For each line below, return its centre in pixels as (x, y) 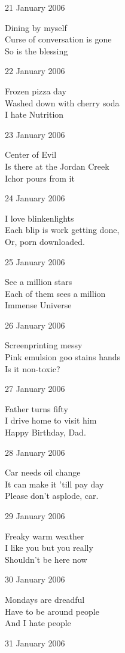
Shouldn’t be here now (46, 559)
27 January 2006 (35, 389)
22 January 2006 (35, 71)
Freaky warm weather (45, 536)
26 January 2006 (35, 325)
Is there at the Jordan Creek (57, 166)
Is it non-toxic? (33, 368)
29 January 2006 (35, 516)
